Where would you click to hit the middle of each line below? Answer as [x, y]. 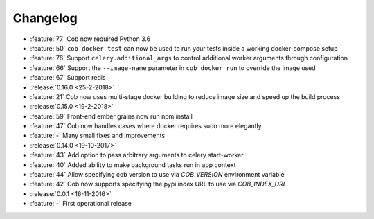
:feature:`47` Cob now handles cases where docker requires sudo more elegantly [146, 126]
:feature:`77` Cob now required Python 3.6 [90, 39]
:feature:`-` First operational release [81, 204]
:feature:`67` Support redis [68, 78]
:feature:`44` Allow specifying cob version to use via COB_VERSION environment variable [157, 175]
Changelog [45, 18]
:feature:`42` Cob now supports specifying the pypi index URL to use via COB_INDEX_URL [158, 184]
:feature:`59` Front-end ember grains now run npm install [112, 116]
